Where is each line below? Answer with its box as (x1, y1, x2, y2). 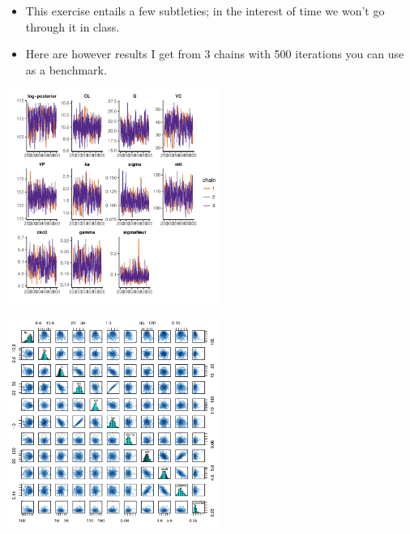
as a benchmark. (25, 61, 107, 78)
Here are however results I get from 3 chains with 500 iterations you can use (25, 45, 404, 62)
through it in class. (25, 18, 120, 35)
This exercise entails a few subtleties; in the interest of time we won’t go (25, 2, 385, 19)
